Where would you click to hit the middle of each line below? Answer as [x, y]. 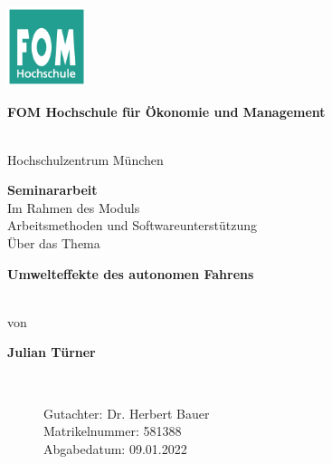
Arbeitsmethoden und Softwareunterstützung [133, 225]
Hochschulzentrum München [85, 159]
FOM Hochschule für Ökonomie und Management [166, 111]
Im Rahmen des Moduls [74, 207]
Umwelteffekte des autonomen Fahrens [131, 273]
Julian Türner [52, 352]
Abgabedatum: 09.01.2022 [115, 448]
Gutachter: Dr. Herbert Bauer [127, 413]
